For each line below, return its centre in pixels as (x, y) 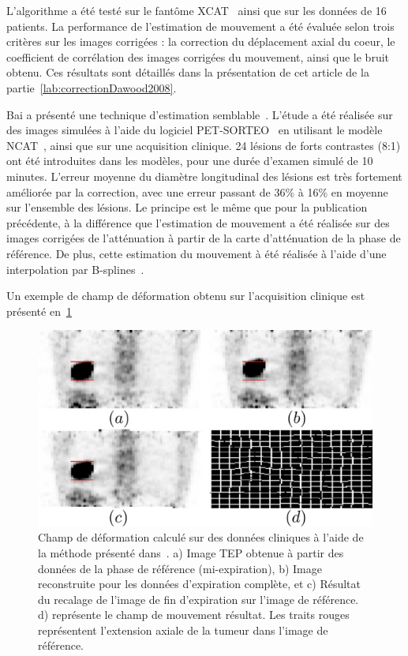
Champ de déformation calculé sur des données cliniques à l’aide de (201, 537)
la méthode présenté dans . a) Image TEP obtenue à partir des (191, 552)
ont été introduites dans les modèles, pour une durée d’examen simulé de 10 (190, 161)
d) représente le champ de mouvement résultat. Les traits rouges (194, 615)
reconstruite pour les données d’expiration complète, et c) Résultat (199, 584)
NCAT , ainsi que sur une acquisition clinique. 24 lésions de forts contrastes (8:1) (204, 145)
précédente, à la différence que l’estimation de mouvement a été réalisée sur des (198, 222)
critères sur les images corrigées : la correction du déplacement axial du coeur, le (201, 41)
